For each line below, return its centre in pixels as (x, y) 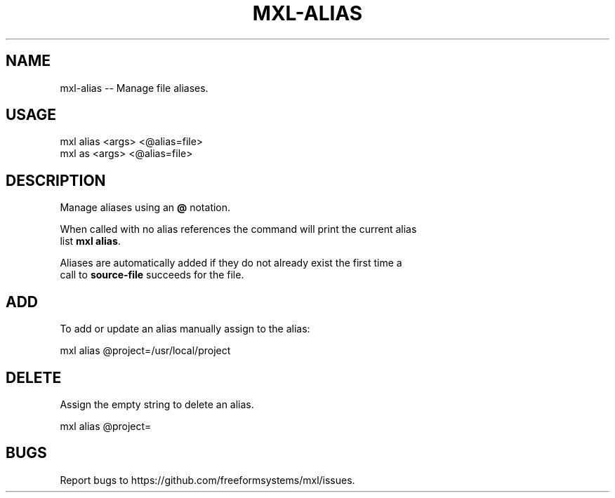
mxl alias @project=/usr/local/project (145, 351)
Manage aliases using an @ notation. (145, 208)
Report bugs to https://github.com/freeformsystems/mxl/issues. (207, 480)
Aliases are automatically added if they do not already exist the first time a (231, 263)
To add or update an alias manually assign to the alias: (185, 329)
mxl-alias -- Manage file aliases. (134, 88)
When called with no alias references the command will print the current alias (238, 229)
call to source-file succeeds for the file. (152, 275)
